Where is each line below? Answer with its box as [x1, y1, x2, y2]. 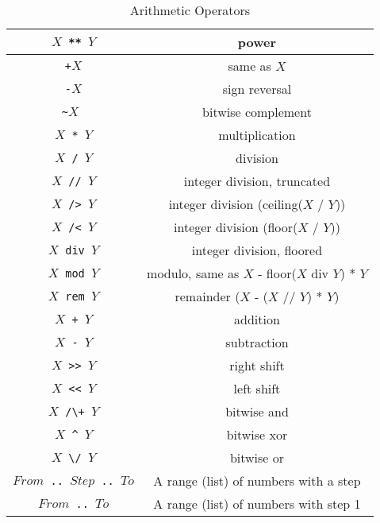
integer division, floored [191, 241, 323, 259]
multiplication [218, 126, 296, 144]
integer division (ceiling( [168, 195, 303, 213]
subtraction [225, 333, 289, 351]
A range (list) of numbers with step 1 [153, 494, 361, 513]
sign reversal [222, 79, 292, 98]
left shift [233, 379, 281, 397]
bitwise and [225, 402, 289, 420]
